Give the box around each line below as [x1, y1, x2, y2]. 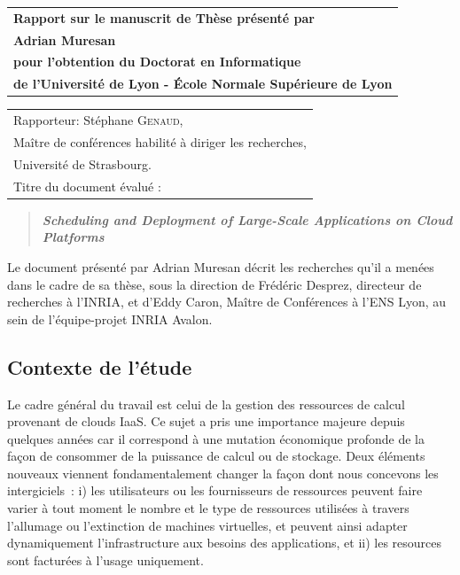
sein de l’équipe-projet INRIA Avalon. [7, 309, 213, 328]
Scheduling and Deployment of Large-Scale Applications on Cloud [42, 210, 453, 229]
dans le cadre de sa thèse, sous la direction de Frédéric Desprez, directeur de [7, 275, 422, 293]
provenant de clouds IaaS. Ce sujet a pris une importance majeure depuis [7, 412, 405, 431]
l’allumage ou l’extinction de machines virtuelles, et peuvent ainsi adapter [7, 516, 408, 534]
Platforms [42, 228, 105, 246]
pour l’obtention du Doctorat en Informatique [13, 52, 301, 71]
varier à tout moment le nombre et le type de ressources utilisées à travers [7, 499, 409, 517]
